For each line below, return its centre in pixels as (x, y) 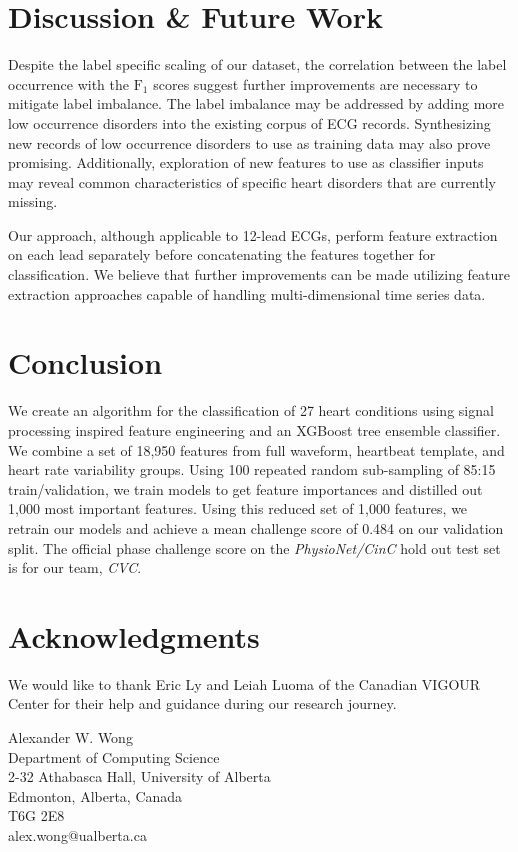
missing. (33, 201)
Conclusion (85, 362)
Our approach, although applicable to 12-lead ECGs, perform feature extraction (253, 234)
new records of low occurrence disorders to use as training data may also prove (249, 142)
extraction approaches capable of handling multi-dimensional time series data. (247, 293)
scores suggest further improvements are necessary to (315, 83)
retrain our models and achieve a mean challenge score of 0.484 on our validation (256, 527)
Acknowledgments (134, 635)
